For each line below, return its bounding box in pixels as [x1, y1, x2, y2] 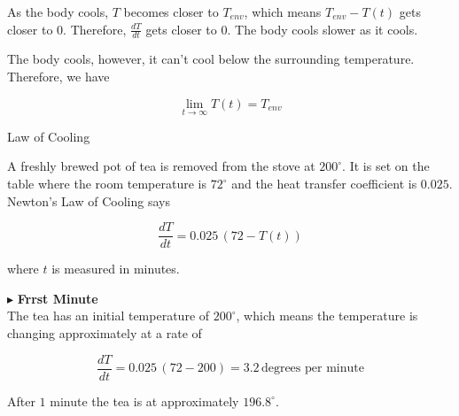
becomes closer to [123, 3, 219, 20]
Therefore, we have [7, 67, 110, 86]
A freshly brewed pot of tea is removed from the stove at [7, 157, 315, 175]
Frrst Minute [17, 289, 98, 307]
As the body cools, [7, 3, 109, 20]
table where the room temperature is [7, 174, 206, 193]
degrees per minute [261, 362, 364, 375]
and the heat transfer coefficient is [231, 174, 417, 193]
